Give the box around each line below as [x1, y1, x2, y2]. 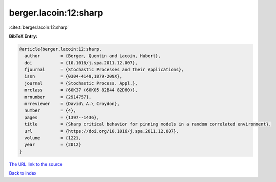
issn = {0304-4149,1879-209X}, [24, 74, 122, 79]
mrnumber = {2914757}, [24, 94, 92, 100]
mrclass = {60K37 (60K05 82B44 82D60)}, [24, 87, 138, 93]
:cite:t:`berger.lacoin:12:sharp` [9, 24, 69, 30]
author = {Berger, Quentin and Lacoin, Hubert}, [24, 53, 161, 59]
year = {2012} [24, 142, 81, 147]
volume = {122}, [24, 135, 81, 141]
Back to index [9, 170, 37, 176]
